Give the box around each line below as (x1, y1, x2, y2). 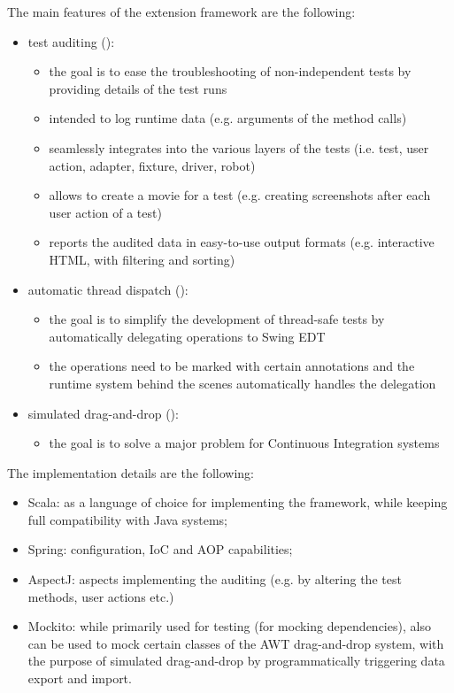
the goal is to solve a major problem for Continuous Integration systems (49, 434, 440, 452)
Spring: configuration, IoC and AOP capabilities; (27, 540, 293, 558)
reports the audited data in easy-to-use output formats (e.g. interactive (49, 233, 435, 251)
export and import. (27, 669, 132, 688)
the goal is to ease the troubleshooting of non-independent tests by (49, 62, 412, 81)
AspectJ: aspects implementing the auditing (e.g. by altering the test (27, 570, 402, 589)
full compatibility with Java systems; (27, 510, 227, 528)
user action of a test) (49, 203, 162, 221)
